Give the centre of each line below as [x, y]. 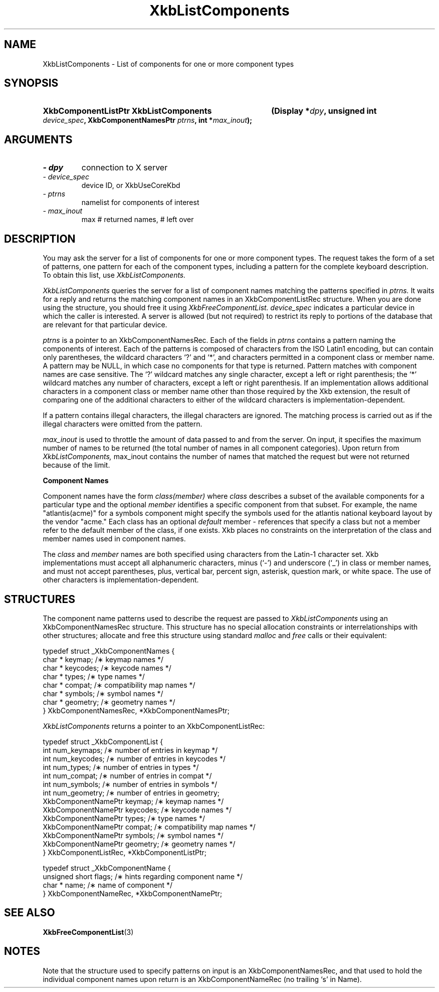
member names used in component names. [114, 539]
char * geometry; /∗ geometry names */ [109, 702]
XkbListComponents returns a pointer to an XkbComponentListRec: [154, 726]
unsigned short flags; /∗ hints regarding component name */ [143, 876]
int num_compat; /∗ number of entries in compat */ [127, 775]
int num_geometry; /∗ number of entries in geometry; [131, 792]
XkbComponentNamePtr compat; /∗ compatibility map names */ [149, 827]
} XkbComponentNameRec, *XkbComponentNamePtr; [133, 893]
